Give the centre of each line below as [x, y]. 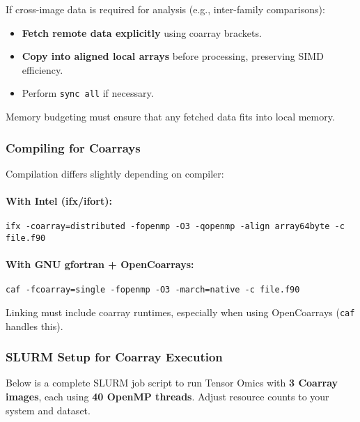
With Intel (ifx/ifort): [59, 201]
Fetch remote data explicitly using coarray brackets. [142, 32]
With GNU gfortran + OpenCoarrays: [100, 264]
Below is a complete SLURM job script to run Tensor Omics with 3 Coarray [172, 383]
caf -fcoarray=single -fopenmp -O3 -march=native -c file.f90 [153, 290]
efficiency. [42, 69]
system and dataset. [48, 410]
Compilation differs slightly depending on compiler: [115, 173]
